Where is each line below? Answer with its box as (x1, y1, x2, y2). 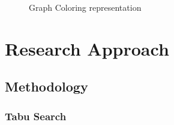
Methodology (5, 77, 88, 96)
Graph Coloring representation (29, 1, 142, 13)
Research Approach (5, 36, 169, 60)
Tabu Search (5, 108, 67, 123)
